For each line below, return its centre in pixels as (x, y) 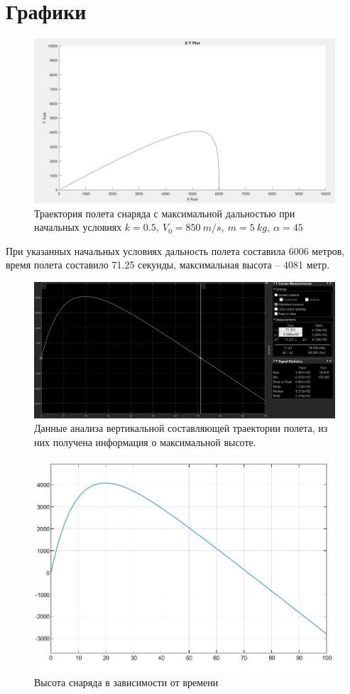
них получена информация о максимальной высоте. (145, 441)
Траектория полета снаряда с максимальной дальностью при (165, 213)
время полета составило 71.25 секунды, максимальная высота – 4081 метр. (168, 265)
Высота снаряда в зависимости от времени (126, 682)
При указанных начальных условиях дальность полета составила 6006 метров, (175, 250)
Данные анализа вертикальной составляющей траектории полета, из (181, 428)
